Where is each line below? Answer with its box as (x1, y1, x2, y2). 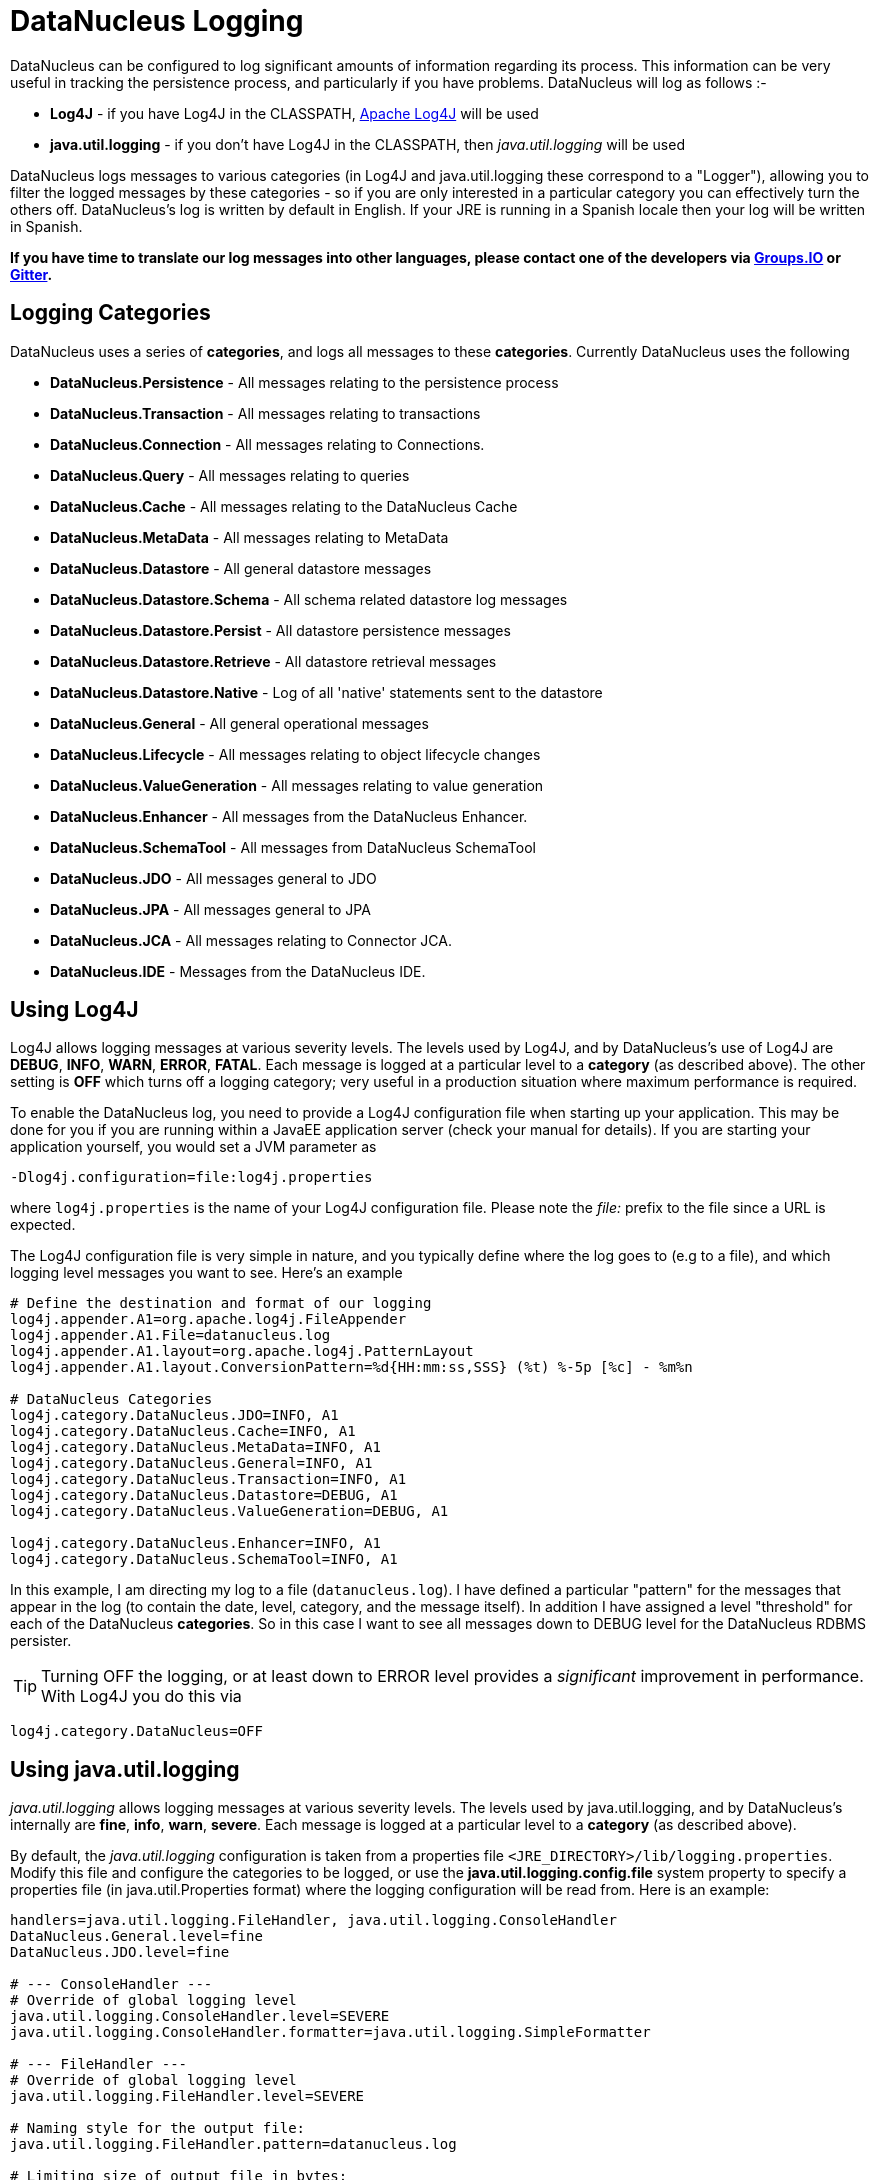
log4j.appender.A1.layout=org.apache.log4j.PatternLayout (10, 1343, 474, 1360)
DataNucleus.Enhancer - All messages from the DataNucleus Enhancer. (50, 807, 528, 825)
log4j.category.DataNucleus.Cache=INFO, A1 (10, 1423, 356, 1440)
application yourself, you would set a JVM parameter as (10, 1138, 377, 1156)
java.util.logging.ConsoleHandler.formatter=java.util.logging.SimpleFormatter (10, 2024, 651, 2041)
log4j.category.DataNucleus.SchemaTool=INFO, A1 (10, 1551, 398, 1568)
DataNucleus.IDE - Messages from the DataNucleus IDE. (50, 962, 426, 980)
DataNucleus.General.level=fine (10, 1928, 263, 1945)
